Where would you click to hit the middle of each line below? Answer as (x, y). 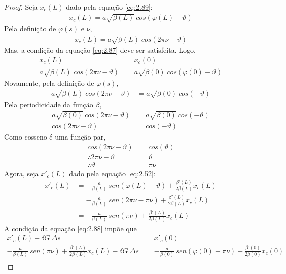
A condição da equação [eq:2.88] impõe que (70, 228)
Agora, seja (21, 173)
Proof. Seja (21, 7)
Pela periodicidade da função (49, 104)
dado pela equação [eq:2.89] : (109, 7)
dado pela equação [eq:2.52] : (112, 173)
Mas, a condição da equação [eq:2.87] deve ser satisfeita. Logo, (100, 50)
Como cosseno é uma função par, (55, 136)
